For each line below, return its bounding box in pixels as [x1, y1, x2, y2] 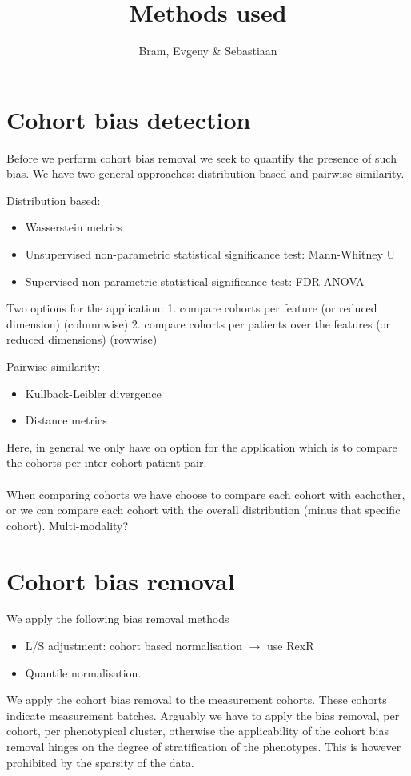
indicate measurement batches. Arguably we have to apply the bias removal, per [6, 706, 400, 723]
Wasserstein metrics [25, 219, 122, 235]
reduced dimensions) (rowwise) [6, 331, 158, 348]
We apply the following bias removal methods [6, 610, 229, 627]
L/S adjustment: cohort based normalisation [25, 637, 242, 654]
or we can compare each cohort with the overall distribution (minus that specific [6, 501, 401, 518]
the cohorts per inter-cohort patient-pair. [6, 454, 207, 471]
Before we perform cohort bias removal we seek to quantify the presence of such [6, 149, 397, 166]
